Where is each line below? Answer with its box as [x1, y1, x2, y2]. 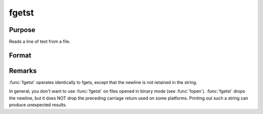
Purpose [9, 26, 36, 34]
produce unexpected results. [9, 102, 67, 108]
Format [9, 51, 32, 59]
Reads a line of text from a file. [9, 39, 71, 45]
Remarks [9, 66, 37, 75]
